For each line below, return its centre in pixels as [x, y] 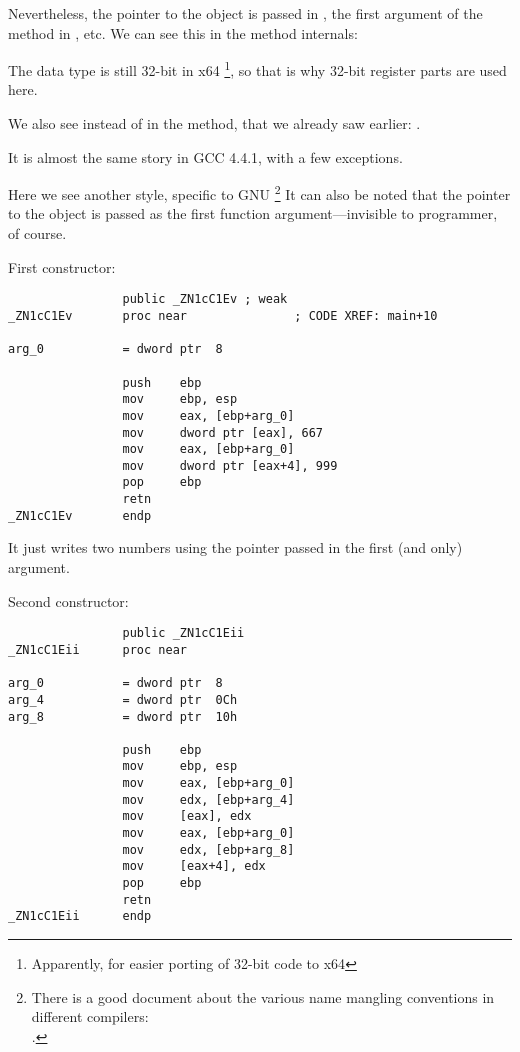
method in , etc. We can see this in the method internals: [183, 32]
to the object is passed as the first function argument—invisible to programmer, [253, 213]
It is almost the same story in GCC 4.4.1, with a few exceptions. [205, 156]
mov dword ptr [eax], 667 [222, 432]
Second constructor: [68, 600]
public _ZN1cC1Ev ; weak [205, 299]
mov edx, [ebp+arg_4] [208, 799]
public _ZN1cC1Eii [183, 633]
